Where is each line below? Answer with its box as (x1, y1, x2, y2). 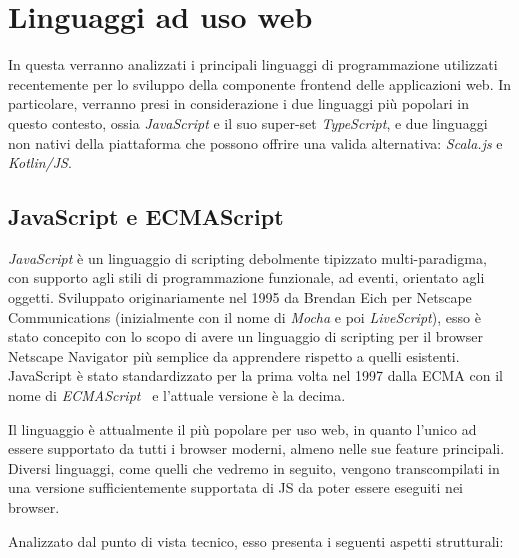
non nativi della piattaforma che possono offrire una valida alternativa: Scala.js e (8, 132, 503, 153)
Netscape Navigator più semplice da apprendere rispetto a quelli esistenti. (8, 345, 460, 366)
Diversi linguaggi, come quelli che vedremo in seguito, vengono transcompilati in (8, 457, 500, 478)
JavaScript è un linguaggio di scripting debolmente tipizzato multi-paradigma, (8, 247, 487, 268)
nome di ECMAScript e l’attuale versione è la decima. (8, 385, 346, 406)
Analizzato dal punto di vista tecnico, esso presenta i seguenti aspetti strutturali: (8, 530, 504, 551)
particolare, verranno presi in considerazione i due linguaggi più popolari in (8, 93, 469, 114)
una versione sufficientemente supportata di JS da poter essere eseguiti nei (8, 477, 463, 498)
